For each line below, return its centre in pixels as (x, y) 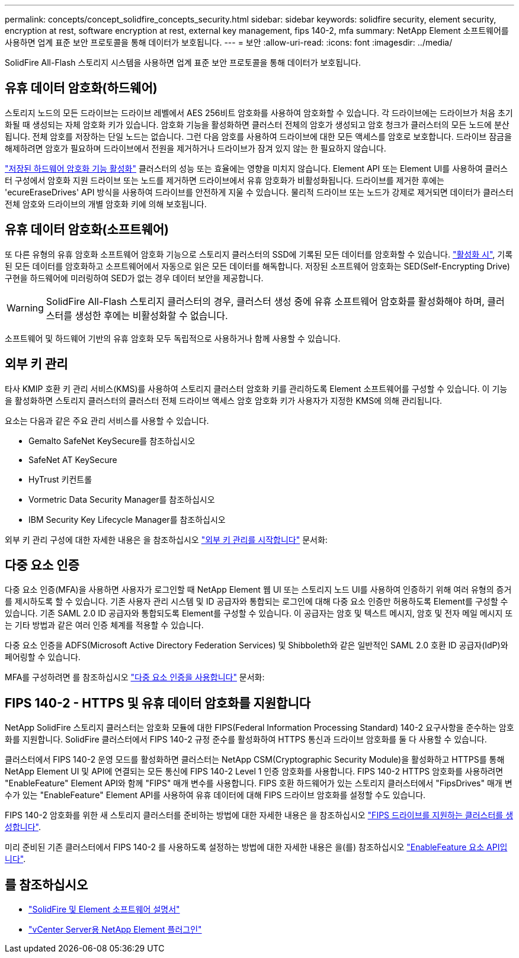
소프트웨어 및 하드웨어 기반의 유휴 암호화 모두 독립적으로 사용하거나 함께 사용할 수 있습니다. (173, 338)
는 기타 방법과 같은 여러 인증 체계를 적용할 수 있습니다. (104, 625)
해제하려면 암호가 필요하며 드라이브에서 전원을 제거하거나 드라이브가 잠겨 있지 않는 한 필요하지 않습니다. (196, 148)
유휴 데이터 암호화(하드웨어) (81, 88)
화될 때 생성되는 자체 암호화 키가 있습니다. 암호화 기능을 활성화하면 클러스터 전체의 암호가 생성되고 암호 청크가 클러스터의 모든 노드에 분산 (257, 124)
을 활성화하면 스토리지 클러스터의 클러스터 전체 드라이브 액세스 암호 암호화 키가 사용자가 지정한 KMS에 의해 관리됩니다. (224, 400)
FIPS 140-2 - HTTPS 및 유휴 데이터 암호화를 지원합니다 (158, 703)
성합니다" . (23, 827)
